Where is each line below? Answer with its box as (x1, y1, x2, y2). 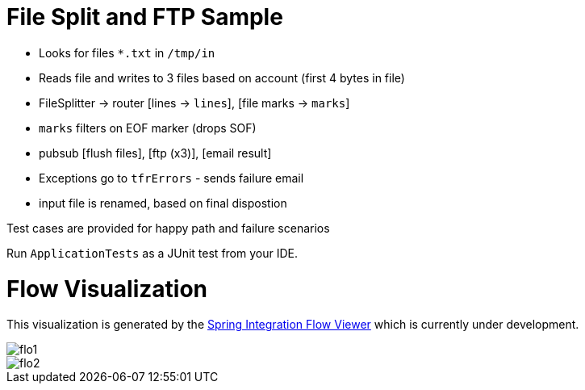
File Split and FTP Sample (6, 3, 283, 31)
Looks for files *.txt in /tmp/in (39, 45, 215, 60)
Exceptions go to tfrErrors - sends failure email (39, 170, 304, 185)
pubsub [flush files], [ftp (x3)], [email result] (39, 145, 272, 160)
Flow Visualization (6, 275, 208, 303)
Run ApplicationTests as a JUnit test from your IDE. (6, 245, 298, 260)
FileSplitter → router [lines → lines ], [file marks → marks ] (39, 95, 350, 110)
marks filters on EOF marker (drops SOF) (39, 120, 257, 135)
